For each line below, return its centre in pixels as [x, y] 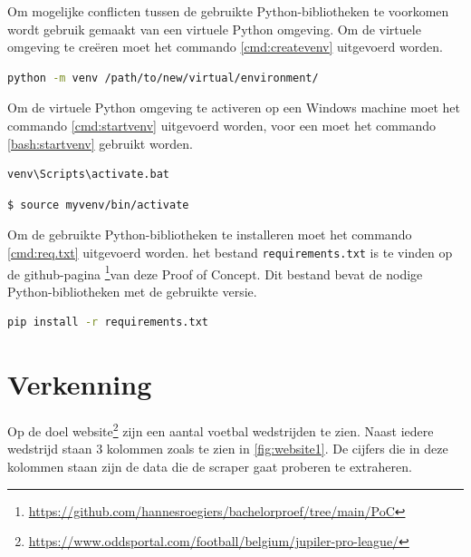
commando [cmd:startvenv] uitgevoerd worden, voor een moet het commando [222, 125]
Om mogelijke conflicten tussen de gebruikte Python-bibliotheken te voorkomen [228, 11]
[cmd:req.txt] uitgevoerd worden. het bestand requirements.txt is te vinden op [230, 252]
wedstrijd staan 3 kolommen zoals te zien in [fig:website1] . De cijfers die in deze [228, 449]
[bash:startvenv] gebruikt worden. [100, 143]
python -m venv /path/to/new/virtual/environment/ [163, 78]
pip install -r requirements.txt [108, 322]
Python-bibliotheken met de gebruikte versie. [132, 291]
